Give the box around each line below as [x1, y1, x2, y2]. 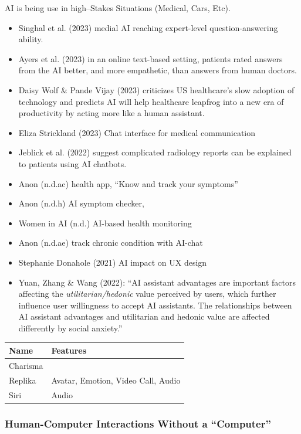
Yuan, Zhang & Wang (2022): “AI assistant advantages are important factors [18, 276, 296, 288]
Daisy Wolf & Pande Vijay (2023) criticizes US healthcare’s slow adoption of [18, 83, 295, 96]
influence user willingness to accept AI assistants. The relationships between [18, 299, 292, 311]
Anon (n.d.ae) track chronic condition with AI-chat [18, 236, 203, 249]
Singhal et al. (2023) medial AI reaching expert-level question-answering [18, 21, 278, 33]
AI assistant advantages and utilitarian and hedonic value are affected [18, 310, 270, 323]
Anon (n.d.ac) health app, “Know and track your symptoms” [18, 177, 238, 189]
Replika [9, 374, 36, 386]
